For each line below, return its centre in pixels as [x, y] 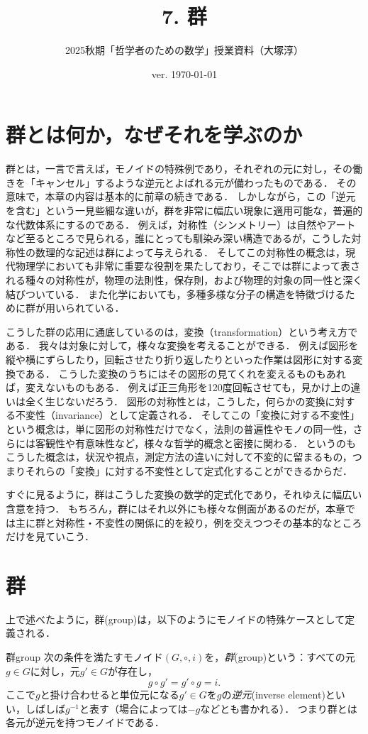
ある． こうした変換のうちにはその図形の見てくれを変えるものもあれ [185, 373]
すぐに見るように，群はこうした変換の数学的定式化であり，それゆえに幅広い [184, 494]
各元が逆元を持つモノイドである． [85, 722]
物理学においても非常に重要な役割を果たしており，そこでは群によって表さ [188, 266]
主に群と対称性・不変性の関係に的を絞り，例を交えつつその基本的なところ [189, 522]
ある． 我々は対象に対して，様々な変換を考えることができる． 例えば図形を [182, 345]
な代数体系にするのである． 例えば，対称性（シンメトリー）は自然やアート [181, 224]
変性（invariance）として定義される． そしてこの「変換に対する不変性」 [193, 415]
